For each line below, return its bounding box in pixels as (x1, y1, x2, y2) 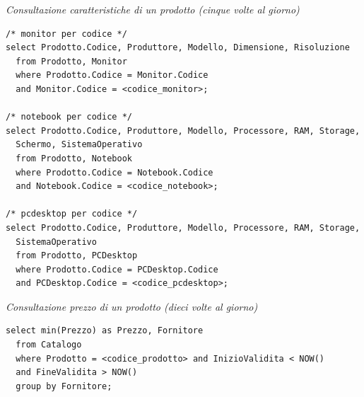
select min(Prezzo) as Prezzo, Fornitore (6, 326, 204, 336)
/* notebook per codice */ (6, 112, 132, 122)
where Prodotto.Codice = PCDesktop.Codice (16, 264, 218, 275)
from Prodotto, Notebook (16, 153, 132, 163)
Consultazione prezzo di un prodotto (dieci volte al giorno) (6, 299, 258, 313)
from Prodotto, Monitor (16, 56, 127, 67)
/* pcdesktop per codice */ (6, 209, 138, 219)
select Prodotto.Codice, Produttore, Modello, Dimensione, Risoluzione (6, 42, 350, 53)
